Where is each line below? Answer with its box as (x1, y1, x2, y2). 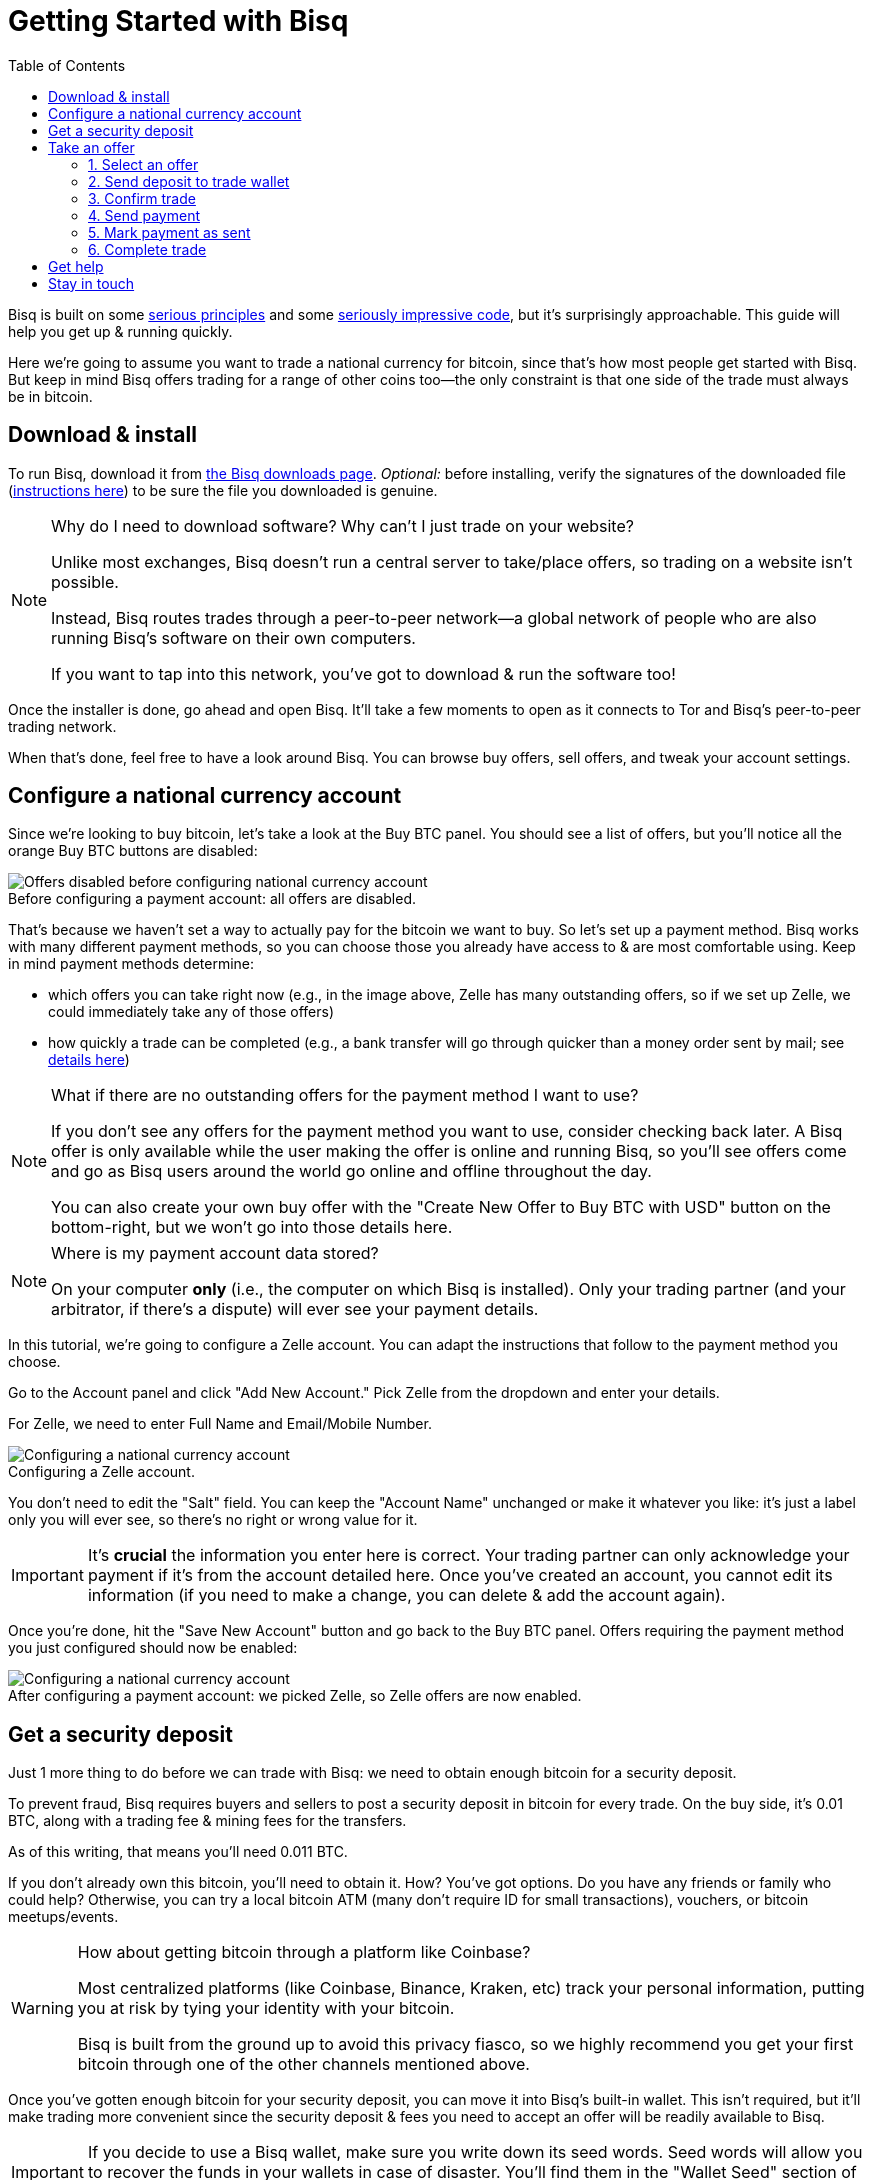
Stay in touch (48, 274, 135, 292)
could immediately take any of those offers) (48, 1003, 335, 1021)
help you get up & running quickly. (8, 322, 233, 340)
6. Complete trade (88, 240, 207, 258)
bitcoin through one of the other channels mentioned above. (77, 2054, 530, 2075)
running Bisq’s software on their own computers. (51, 627, 416, 648)
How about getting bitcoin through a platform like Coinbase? (77, 1942, 531, 1963)
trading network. (8, 717, 117, 735)
